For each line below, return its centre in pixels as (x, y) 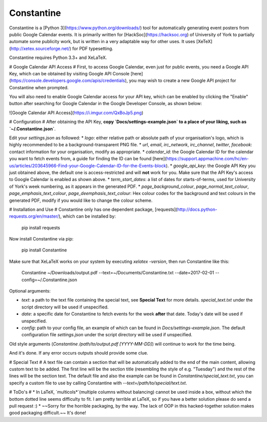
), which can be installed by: (87, 216)
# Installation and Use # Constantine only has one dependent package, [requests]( (93, 209)
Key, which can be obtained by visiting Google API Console (69, 73)
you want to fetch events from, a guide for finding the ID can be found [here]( (88, 159)
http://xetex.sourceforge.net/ (40, 48)
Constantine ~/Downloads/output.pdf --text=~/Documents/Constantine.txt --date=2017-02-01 (118, 273)
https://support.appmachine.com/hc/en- (208, 159)
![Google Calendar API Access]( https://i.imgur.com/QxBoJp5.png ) (76, 113)
